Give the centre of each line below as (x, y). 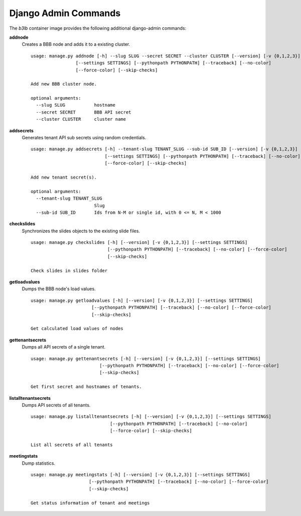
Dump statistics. (38, 463)
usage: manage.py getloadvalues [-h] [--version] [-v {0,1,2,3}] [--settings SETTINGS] (142, 300)
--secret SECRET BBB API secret (84, 112)
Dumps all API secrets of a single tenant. (64, 347)
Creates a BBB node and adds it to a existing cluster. (76, 44)
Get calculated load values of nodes (77, 329)
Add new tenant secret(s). (64, 177)
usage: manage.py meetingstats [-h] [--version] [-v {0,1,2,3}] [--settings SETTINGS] (140, 475)
